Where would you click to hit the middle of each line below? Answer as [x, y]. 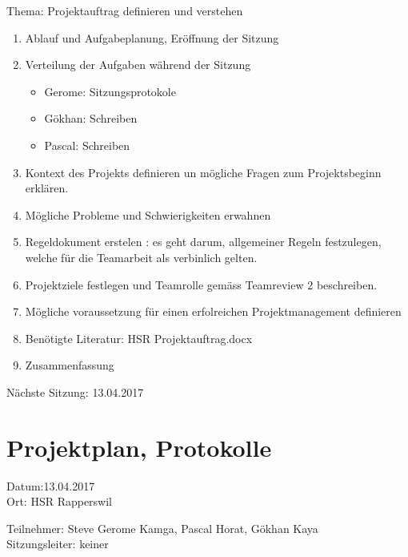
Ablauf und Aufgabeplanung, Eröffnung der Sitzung [152, 37]
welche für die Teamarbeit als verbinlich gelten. [141, 257]
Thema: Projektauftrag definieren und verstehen [125, 10]
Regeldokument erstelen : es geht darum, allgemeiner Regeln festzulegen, [203, 242]
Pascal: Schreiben [87, 145]
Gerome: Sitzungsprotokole [110, 91]
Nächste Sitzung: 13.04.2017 [75, 392]
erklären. [47, 188]
